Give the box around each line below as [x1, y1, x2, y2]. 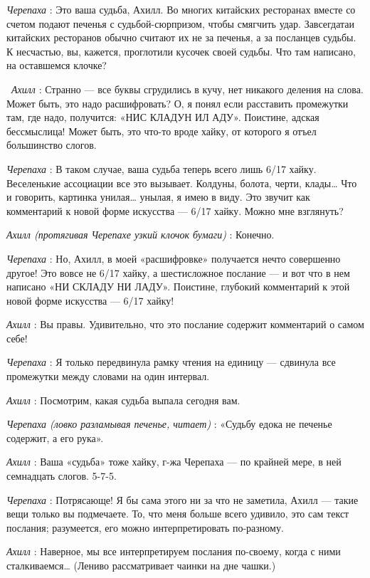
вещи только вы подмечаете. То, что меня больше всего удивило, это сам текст [6, 506, 349, 521]
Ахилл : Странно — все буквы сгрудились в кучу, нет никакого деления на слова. [11, 81, 364, 96]
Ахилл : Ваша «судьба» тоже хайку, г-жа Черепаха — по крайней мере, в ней [6, 454, 342, 469]
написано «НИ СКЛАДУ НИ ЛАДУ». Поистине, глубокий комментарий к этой [6, 279, 350, 294]
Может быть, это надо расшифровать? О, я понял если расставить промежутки [6, 95, 349, 110]
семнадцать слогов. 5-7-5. [6, 468, 117, 483]
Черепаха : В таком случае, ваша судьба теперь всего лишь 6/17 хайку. [6, 161, 317, 176]
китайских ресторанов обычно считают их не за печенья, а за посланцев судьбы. [6, 30, 356, 45]
